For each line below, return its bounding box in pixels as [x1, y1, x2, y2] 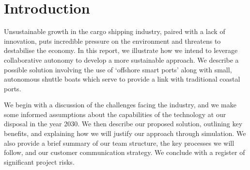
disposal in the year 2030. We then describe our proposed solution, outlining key [4, 119, 243, 129]
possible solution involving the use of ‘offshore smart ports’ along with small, [4, 64, 232, 74]
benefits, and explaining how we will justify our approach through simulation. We [4, 128, 246, 138]
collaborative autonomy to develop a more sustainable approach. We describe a [4, 54, 239, 65]
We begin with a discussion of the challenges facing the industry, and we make [4, 100, 236, 110]
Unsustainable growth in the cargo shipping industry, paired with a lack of [4, 26, 225, 36]
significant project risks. [4, 156, 75, 167]
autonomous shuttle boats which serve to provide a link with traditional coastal [4, 74, 240, 84]
